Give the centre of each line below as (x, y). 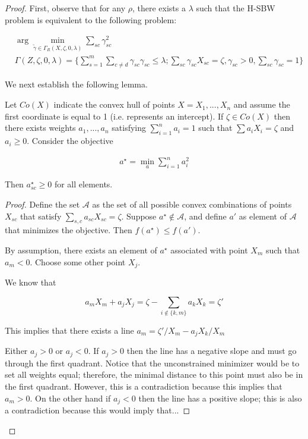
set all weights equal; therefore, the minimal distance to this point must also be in (154, 374)
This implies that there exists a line (69, 330)
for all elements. (83, 184)
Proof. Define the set (42, 204)
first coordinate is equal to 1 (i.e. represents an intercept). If (114, 116)
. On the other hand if (70, 398)
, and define (205, 216)
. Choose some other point (78, 261)
